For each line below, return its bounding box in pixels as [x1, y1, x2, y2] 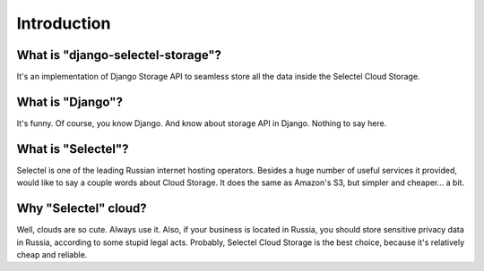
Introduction [16, 13, 111, 33]
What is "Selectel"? [16, 141, 129, 157]
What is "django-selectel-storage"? [16, 47, 222, 63]
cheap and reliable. [16, 249, 88, 259]
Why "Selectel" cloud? [16, 201, 147, 216]
